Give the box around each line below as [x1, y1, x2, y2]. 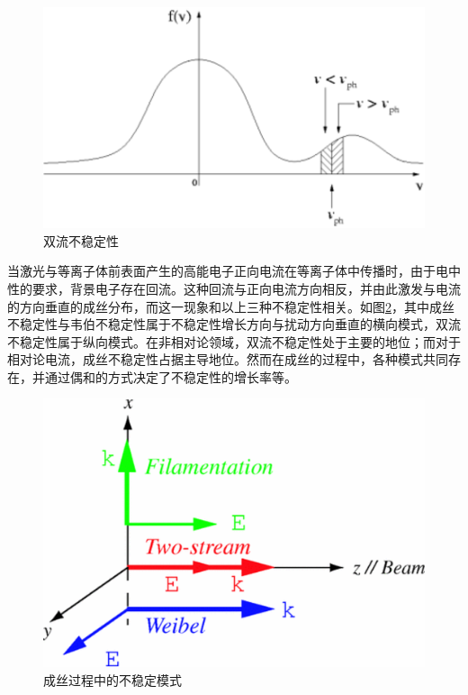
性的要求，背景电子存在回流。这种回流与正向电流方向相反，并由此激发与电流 [7, 279, 461, 297]
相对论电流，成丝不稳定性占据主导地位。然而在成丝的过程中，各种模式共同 [7, 350, 448, 369]
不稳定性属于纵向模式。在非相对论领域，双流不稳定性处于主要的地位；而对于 [7, 332, 461, 351]
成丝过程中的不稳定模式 [43, 670, 182, 689]
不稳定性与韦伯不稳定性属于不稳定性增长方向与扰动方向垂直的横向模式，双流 [7, 315, 461, 334]
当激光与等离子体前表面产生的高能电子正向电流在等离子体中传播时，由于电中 [7, 261, 461, 280]
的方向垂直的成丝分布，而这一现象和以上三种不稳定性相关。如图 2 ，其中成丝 [7, 297, 454, 315]
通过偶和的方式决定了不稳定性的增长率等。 [44, 367, 297, 386]
